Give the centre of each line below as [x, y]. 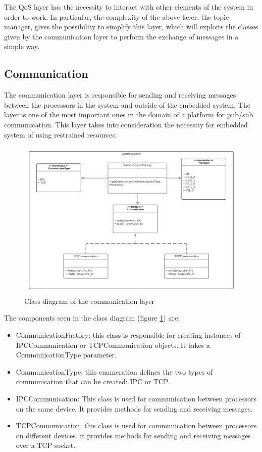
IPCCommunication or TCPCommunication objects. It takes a [113, 345]
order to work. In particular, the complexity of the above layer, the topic [117, 16]
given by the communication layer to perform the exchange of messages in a [121, 36]
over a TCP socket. [46, 445]
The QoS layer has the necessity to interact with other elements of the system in [129, 7]
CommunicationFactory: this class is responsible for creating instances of [128, 335]
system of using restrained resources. [61, 134]
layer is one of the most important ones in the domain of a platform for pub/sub [129, 115]
